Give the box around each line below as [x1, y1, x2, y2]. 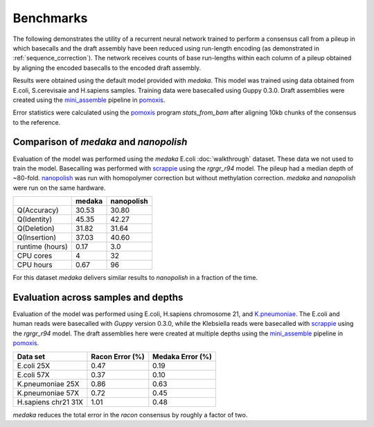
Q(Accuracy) [17, 205, 59, 215]
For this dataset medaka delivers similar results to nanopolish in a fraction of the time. [12, 274, 258, 282]
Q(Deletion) [17, 224, 55, 234]
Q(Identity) [17, 215, 53, 225]
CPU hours [17, 260, 53, 270]
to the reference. [12, 118, 61, 126]
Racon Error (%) [91, 351, 145, 361]
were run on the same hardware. [12, 184, 106, 192]
